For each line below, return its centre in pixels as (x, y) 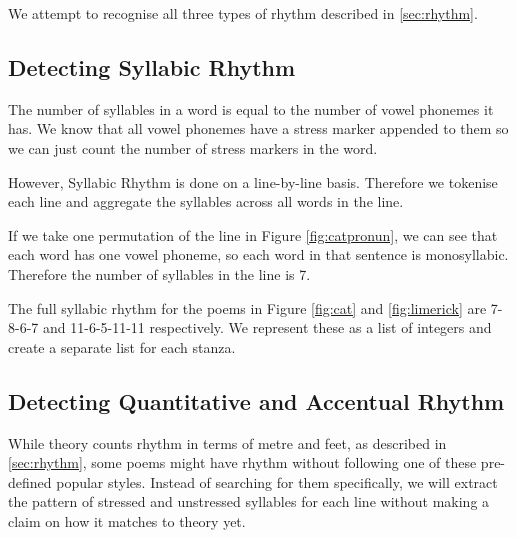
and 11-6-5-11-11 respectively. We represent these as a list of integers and (267, 327)
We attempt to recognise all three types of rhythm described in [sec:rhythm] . (243, 13)
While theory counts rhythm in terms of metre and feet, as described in (227, 442)
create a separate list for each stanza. (122, 346)
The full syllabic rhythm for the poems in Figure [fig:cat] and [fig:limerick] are (247, 307)
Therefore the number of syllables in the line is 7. (159, 273)
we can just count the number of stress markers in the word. (193, 147)
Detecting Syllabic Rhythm (152, 66)
